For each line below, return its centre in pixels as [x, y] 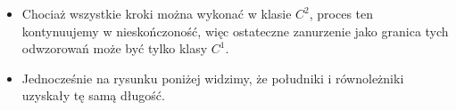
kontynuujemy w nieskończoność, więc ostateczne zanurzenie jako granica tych [235, 31]
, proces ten [341, 13]
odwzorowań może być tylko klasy [115, 48]
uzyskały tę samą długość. [93, 95]
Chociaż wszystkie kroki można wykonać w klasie [157, 13]
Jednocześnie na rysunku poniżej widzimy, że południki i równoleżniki [213, 78]
